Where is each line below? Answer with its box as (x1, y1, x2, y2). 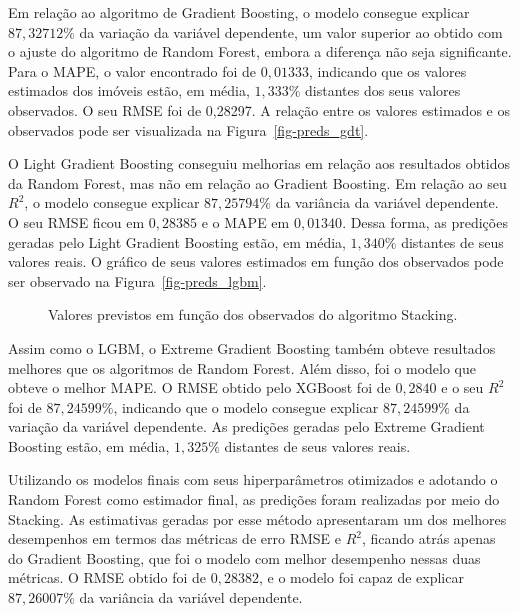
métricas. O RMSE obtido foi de (8, 567, 207, 588)
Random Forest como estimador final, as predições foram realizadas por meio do (8, 489, 500, 510)
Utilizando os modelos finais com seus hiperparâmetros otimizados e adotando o (8, 469, 498, 490)
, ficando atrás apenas (361, 528, 496, 549)
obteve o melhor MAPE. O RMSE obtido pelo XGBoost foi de (8, 377, 391, 398)
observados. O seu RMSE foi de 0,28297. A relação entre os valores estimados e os (8, 99, 510, 120)
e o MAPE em (201, 211, 290, 232)
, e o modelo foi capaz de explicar (258, 567, 464, 588)
